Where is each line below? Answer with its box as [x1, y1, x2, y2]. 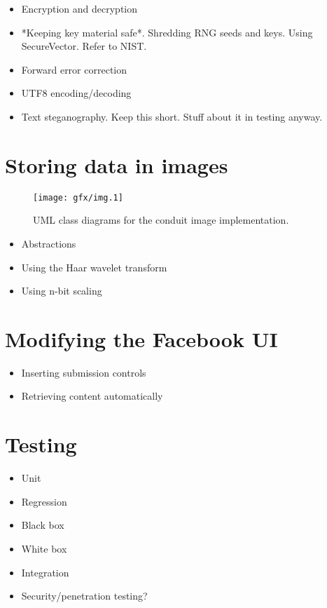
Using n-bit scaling [21, 283, 102, 298]
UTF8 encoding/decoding [21, 86, 132, 100]
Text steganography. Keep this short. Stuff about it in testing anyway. [21, 109, 323, 123]
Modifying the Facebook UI [5, 324, 278, 353]
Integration [21, 565, 69, 579]
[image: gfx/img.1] [33, 192, 123, 203]
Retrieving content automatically [21, 389, 163, 403]
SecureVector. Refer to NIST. [21, 39, 147, 53]
